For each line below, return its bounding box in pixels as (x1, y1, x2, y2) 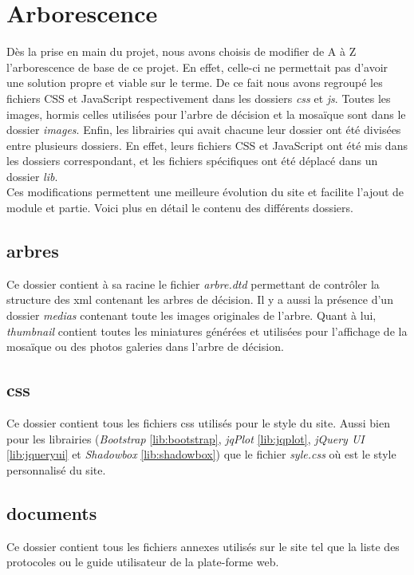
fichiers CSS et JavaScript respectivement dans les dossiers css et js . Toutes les (6, 89, 391, 106)
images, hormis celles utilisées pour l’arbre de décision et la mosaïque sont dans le (6, 105, 406, 122)
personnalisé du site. (6, 461, 106, 478)
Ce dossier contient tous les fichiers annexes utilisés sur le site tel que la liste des (6, 538, 400, 554)
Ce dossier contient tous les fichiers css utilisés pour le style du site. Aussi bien (6, 415, 390, 431)
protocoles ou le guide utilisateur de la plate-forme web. (6, 553, 279, 570)
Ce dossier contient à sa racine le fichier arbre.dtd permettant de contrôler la (6, 275, 380, 292)
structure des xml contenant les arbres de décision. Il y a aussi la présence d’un (6, 291, 393, 308)
